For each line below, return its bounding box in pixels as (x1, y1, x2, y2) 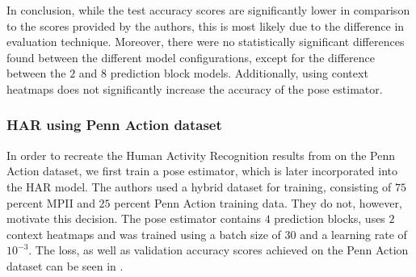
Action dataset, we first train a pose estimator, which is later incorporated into (6, 162, 397, 179)
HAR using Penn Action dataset (6, 115, 222, 135)
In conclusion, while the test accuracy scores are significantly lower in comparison (6, 2, 410, 18)
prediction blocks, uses (274, 210, 385, 227)
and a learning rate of (300, 225, 407, 242)
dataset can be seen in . (6, 257, 124, 274)
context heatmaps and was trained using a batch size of (6, 225, 281, 242)
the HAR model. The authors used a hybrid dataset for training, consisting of (6, 178, 392, 195)
